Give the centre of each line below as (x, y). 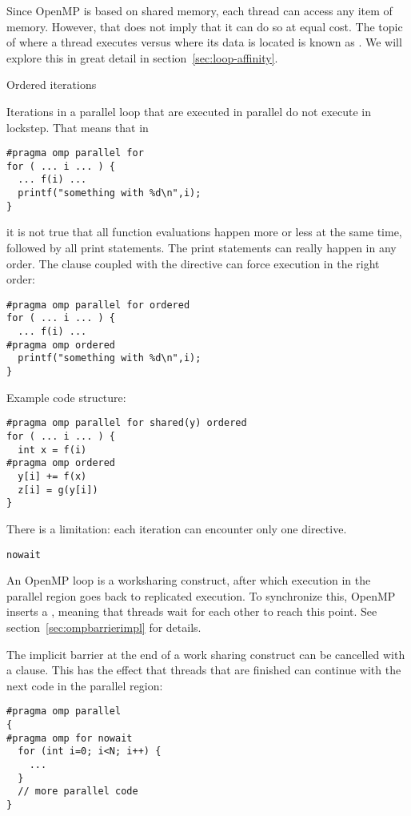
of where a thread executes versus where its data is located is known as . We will (204, 42)
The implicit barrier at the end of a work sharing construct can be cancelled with (206, 654)
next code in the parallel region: (85, 685)
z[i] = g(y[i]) (58, 490)
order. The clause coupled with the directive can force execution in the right (193, 263)
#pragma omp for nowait (70, 738)
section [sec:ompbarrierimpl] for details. (104, 627)
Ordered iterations (52, 84)
